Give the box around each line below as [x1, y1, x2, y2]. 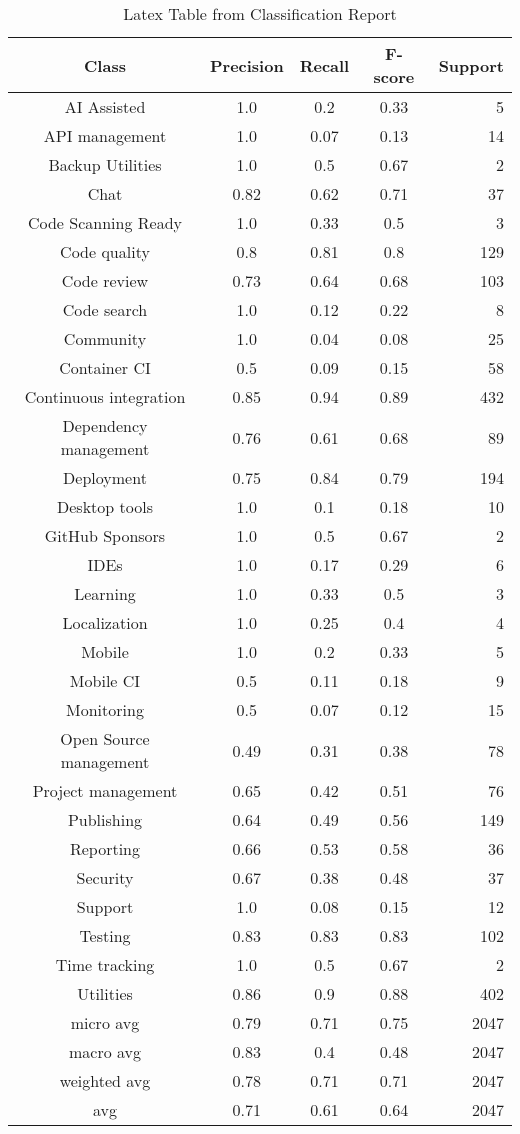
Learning [74, 582, 136, 605]
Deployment [63, 466, 147, 489]
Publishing [67, 808, 143, 831]
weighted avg [59, 1069, 151, 1092]
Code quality [60, 240, 150, 263]
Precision [209, 53, 284, 77]
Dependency [62, 414, 148, 437]
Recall [299, 53, 350, 77]
